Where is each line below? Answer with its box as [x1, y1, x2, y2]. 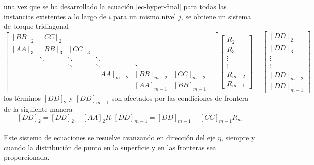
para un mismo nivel [113, 11, 176, 21]
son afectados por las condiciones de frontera [111, 93, 249, 103]
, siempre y [221, 132, 255, 142]
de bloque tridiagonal [4, 21, 69, 31]
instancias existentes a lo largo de [4, 11, 106, 21]
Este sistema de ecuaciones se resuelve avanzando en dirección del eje [4, 132, 216, 142]
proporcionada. [4, 152, 50, 162]
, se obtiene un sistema [181, 11, 251, 21]
